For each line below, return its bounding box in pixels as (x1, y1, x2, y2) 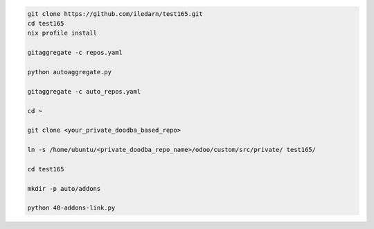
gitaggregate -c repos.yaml (27, 49, 123, 57)
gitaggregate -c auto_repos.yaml (27, 87, 141, 95)
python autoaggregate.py (27, 68, 112, 76)
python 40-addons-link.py (27, 204, 116, 212)
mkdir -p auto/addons (27, 185, 101, 192)
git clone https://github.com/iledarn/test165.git (27, 10, 204, 17)
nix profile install (27, 29, 97, 37)
